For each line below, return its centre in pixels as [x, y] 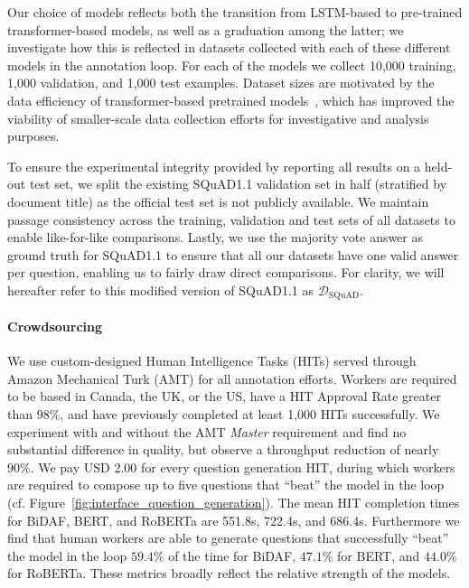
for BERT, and [379, 555]
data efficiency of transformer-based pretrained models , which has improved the [231, 100]
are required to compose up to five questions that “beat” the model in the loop [226, 485]
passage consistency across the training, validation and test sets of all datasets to [231, 219]
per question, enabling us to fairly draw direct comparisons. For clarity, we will [226, 272]
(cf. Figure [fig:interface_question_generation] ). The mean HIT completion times [234, 502]
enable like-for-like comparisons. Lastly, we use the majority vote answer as [216, 237]
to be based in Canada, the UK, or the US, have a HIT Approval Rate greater [224, 396]
